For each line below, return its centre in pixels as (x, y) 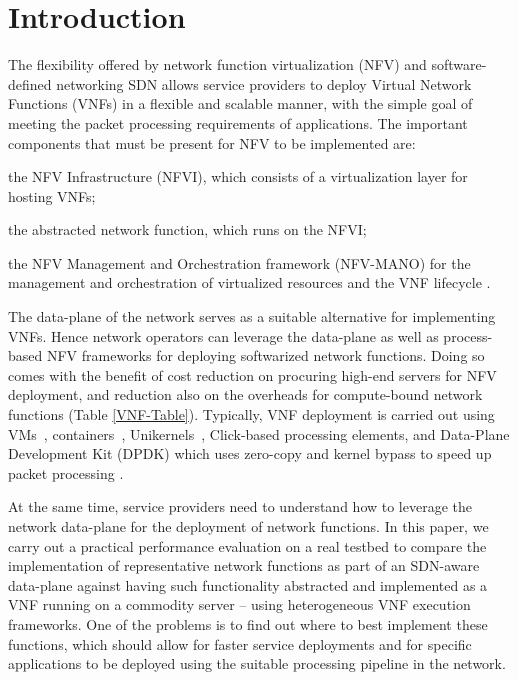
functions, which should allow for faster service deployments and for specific (240, 643)
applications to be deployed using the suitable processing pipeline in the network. (257, 663)
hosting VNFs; (52, 195)
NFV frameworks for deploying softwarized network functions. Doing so (265, 355)
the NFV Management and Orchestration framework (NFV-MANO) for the (239, 262)
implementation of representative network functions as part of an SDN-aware (244, 565)
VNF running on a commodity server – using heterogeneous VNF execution (239, 604)
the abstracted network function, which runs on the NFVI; (187, 229)
